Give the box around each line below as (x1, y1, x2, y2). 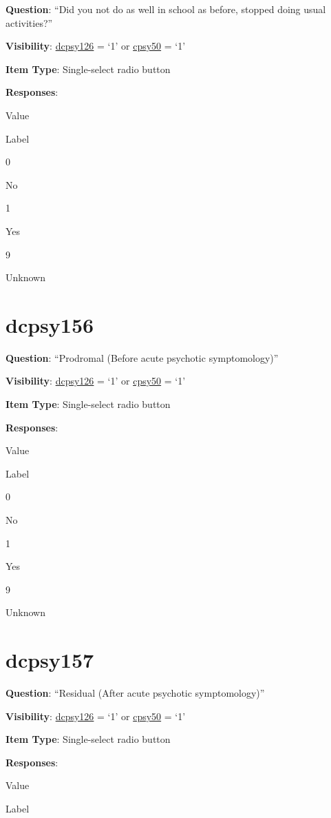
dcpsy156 (6, 310, 94, 338)
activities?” (6, 15, 53, 30)
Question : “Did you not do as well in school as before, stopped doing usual (6, 2, 326, 16)
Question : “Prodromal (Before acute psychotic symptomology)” (6, 350, 279, 365)
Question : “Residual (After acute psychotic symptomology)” (6, 686, 265, 700)
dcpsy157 (6, 646, 94, 674)
